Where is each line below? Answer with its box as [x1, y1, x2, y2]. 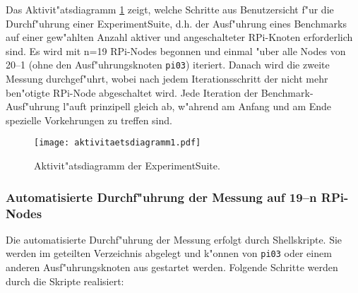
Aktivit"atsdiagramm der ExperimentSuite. [34, 158, 220, 173]
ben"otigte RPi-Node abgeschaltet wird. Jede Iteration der [6, 85, 258, 100]
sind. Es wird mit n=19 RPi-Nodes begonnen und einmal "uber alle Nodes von [6, 43, 346, 58]
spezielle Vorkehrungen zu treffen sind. [6, 112, 172, 127]
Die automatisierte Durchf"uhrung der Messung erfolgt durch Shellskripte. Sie [6, 232, 342, 246]
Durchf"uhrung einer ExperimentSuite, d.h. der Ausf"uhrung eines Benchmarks [6, 16, 347, 30]
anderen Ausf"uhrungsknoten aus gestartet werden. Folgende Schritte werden [6, 260, 338, 275]
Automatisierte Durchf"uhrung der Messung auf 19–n [6, 188, 317, 205]
